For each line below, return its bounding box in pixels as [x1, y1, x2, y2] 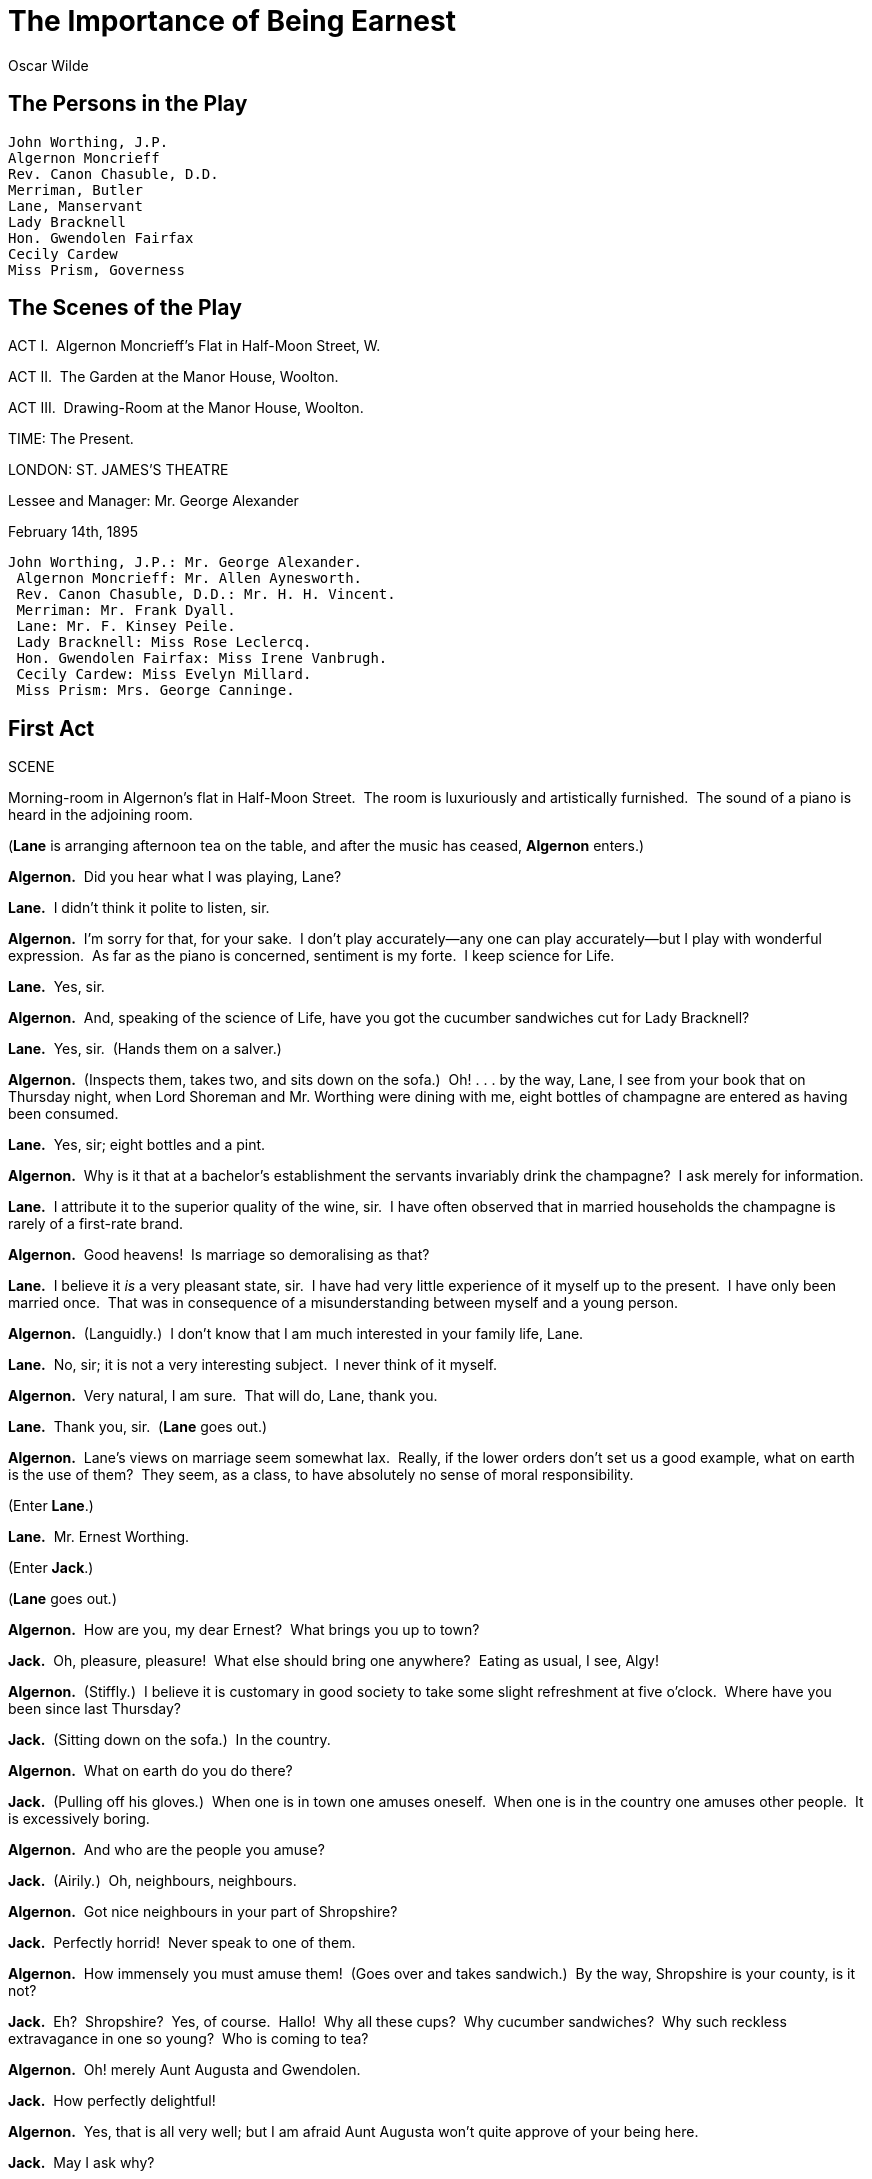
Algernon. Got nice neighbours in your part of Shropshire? [8, 1903, 398, 1921]
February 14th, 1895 [8, 523, 139, 541]
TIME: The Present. [8, 430, 134, 448]
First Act [8, 715, 95, 741]
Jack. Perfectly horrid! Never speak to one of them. [8, 1934, 356, 1952]
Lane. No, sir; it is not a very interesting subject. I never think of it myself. [8, 1356, 498, 1374]
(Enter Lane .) [8, 1497, 94, 1515]
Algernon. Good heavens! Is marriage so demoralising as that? [8, 1246, 430, 1264]
